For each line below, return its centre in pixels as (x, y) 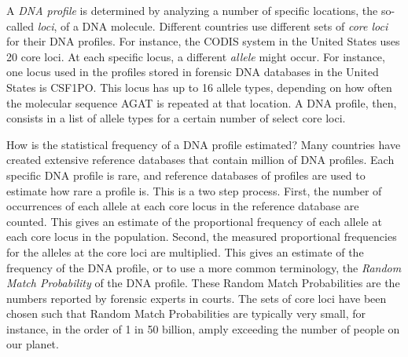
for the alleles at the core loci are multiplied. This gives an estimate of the (185, 251)
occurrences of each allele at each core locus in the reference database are (183, 206)
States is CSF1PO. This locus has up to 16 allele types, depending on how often (199, 87)
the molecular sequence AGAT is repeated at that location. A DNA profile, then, (202, 102)
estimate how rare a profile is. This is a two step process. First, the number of (194, 190)
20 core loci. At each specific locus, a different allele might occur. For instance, (196, 56)
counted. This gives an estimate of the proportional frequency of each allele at (194, 221)
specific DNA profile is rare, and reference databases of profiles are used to (186, 175)
